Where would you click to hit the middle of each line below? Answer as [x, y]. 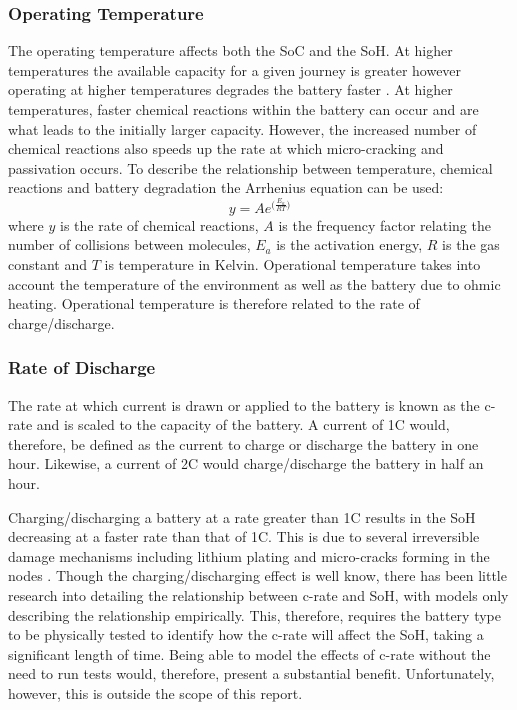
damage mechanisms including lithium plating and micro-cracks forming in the [249, 555]
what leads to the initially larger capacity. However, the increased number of [242, 128]
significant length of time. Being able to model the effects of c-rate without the [249, 653]
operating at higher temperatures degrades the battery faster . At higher [230, 89]
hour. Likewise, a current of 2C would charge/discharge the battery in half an [246, 463]
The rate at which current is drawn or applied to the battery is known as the [244, 404]
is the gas [471, 244]
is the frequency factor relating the [384, 224]
